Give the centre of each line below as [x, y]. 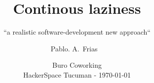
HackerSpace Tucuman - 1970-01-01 [77, 74]
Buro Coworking [77, 65]
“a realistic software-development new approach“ [77, 32]
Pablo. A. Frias [74, 48]
